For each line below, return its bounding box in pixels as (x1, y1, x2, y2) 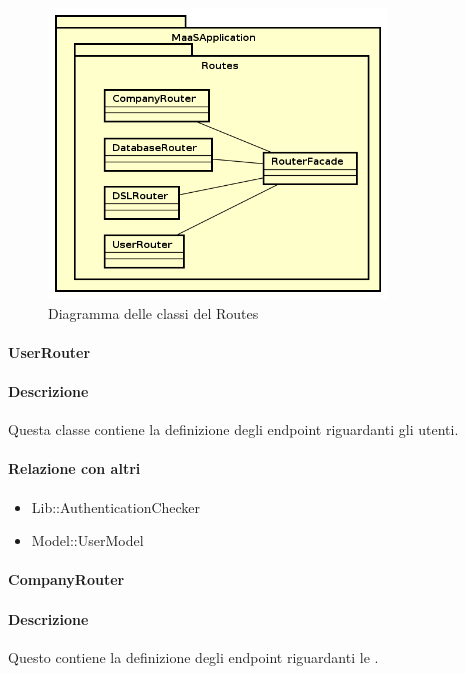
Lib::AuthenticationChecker (31, 496, 201, 517)
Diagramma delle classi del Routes (48, 302, 259, 323)
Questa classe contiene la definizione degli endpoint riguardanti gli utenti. (8, 419, 459, 440)
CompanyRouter (8, 569, 125, 590)
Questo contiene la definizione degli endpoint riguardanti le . (8, 646, 379, 667)
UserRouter (8, 341, 91, 362)
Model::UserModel (31, 530, 144, 551)
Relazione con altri (8, 458, 141, 479)
